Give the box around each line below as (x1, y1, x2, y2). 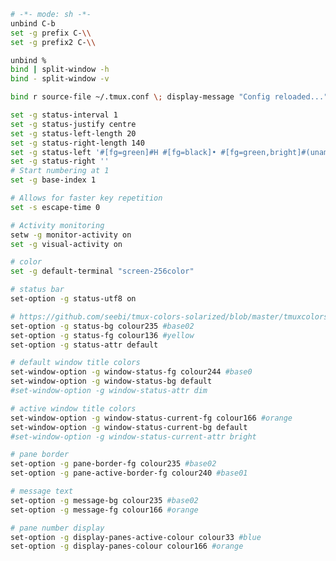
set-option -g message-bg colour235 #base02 (10, 495, 199, 505)
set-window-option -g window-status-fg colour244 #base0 (10, 367, 253, 377)
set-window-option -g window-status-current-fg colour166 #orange (10, 413, 293, 423)
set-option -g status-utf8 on (10, 294, 137, 304)
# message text (10, 486, 74, 496)
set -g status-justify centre (10, 119, 137, 129)
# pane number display (10, 523, 105, 533)
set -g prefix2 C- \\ (10, 37, 97, 47)
